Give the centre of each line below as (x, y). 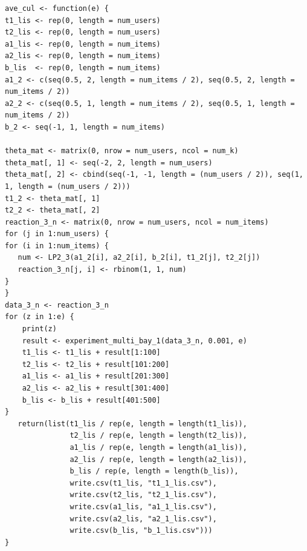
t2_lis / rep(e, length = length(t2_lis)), (158, 436)
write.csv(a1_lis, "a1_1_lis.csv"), (143, 506)
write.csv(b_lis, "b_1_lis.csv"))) (141, 531)
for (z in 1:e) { (40, 317)
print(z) (39, 329)
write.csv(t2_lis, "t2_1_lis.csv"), (143, 495)
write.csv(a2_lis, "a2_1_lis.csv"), (143, 519)
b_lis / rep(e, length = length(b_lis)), (154, 471)
